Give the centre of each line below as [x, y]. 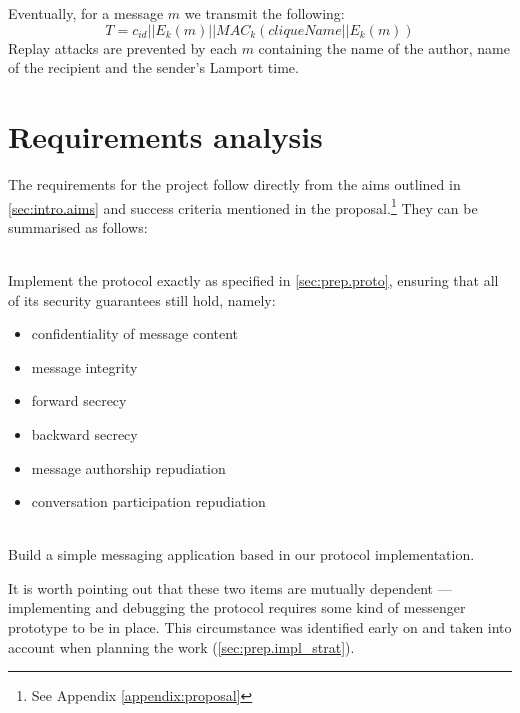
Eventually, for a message [86, 13]
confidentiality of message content [135, 333]
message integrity [84, 366]
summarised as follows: [78, 226]
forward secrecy [79, 400]
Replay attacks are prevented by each [122, 47]
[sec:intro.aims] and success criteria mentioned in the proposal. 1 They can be [243, 206]
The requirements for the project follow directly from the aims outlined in [234, 183]
